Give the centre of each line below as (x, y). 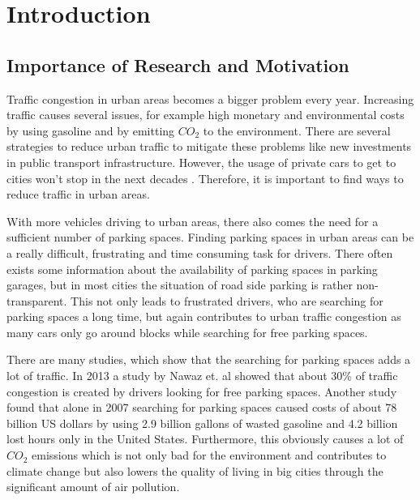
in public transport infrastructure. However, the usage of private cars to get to (201, 162)
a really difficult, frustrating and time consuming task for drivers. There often (200, 252)
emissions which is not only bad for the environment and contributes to (209, 455)
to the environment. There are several (297, 130)
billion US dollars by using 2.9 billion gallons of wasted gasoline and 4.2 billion (202, 423)
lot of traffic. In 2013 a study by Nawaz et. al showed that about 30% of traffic (202, 376)
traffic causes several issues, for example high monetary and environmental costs (206, 115)
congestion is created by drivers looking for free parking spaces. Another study (202, 391)
